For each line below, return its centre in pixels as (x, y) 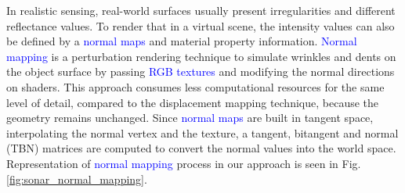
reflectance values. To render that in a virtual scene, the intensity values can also (201, 25)
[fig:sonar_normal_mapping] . (77, 179)
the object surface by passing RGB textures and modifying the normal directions (201, 71)
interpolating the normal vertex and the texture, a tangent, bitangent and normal (202, 132)
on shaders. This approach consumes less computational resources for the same (195, 86)
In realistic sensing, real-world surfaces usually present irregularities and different (201, 10)
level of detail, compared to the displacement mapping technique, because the (193, 102)
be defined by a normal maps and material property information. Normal (182, 41)
